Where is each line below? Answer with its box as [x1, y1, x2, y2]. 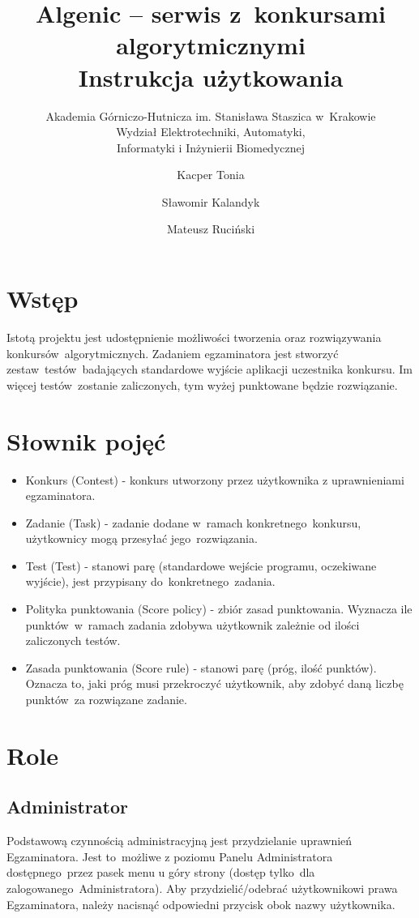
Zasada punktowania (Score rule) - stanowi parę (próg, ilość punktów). [25, 659, 377, 676]
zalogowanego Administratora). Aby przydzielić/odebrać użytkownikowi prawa [6, 879, 398, 896]
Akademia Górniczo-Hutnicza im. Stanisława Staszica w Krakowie [45, 107, 376, 124]
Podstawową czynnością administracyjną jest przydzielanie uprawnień [6, 832, 353, 849]
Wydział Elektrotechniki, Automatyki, [116, 123, 306, 140]
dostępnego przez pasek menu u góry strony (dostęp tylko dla [6, 864, 315, 881]
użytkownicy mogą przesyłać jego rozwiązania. [25, 530, 258, 547]
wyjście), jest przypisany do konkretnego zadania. [25, 573, 276, 590]
